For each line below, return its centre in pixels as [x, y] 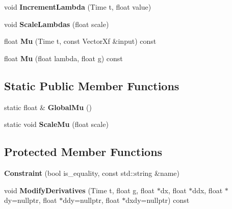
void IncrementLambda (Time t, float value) [78, 7]
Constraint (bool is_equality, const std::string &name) [92, 173]
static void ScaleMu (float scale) [56, 124]
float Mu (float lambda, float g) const [63, 58]
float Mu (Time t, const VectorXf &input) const [80, 41]
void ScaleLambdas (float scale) [57, 24]
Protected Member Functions [83, 152]
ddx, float [208, 190]
